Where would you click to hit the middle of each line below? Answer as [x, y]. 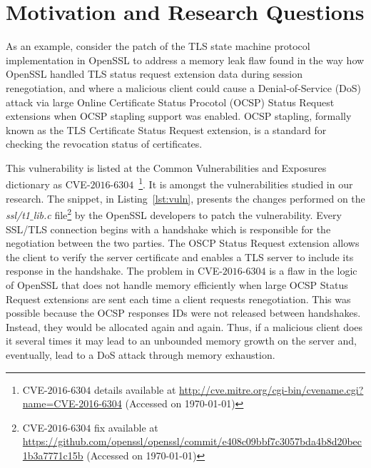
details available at [135, 389]
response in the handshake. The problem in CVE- [114, 271]
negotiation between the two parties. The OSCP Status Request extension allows [183, 243]
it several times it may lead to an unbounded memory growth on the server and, [181, 341]
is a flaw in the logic [313, 271]
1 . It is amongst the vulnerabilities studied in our [246, 183]
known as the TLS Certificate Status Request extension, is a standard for [166, 129]
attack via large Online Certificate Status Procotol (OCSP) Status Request [170, 102]
